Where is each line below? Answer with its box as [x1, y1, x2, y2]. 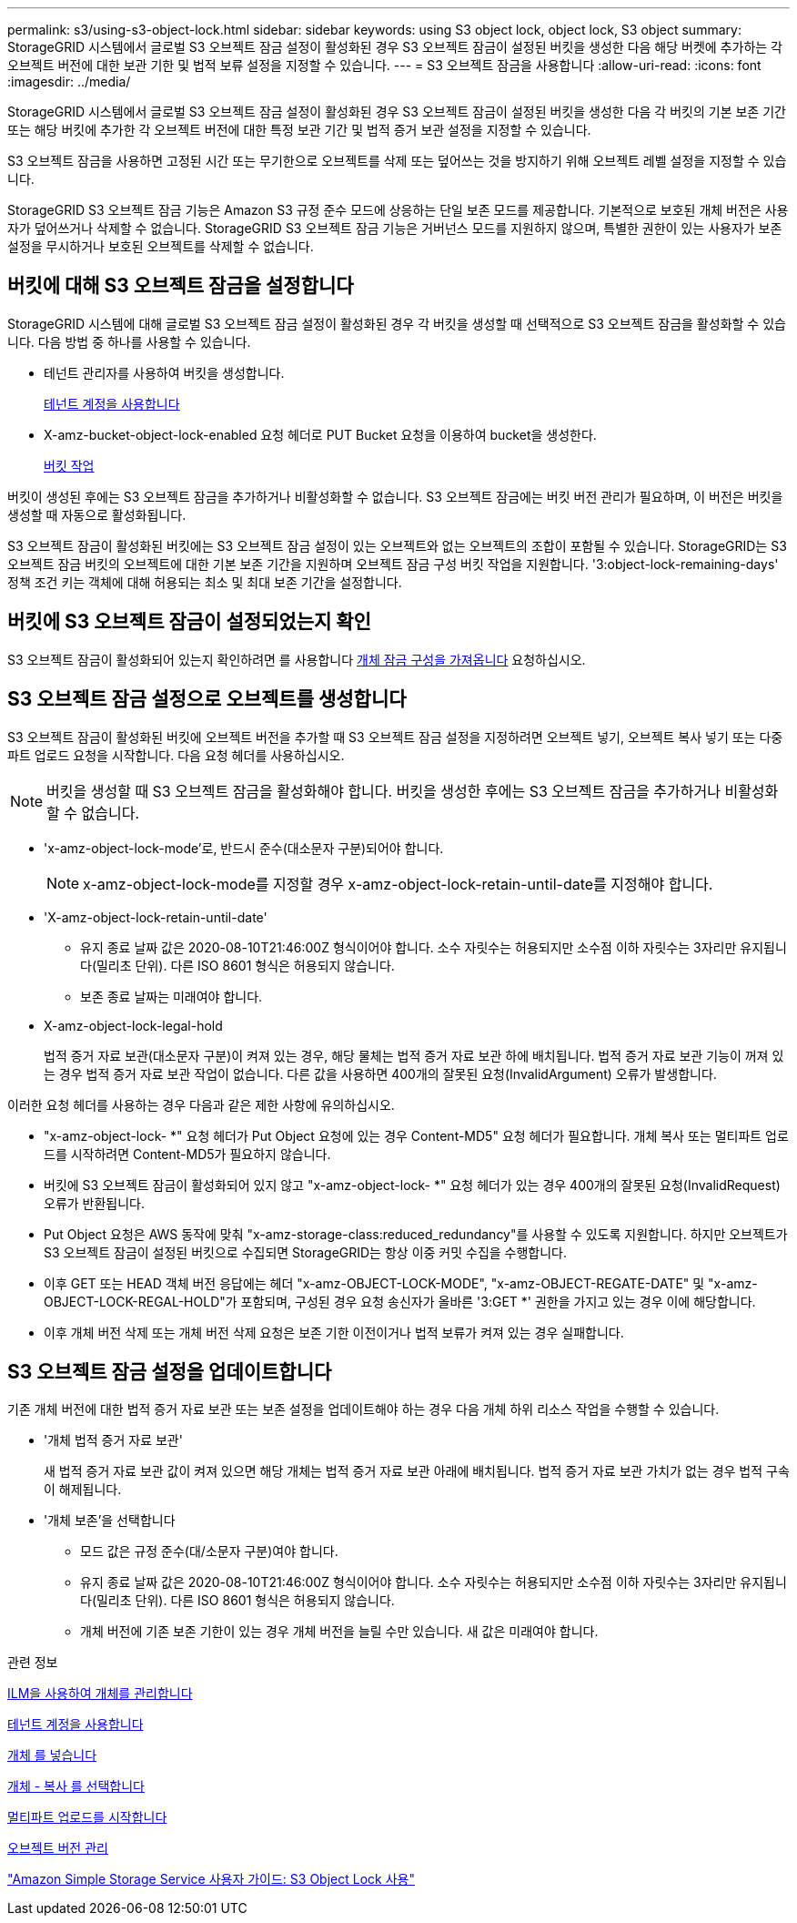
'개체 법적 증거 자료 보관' [44, 1432, 183, 1449]
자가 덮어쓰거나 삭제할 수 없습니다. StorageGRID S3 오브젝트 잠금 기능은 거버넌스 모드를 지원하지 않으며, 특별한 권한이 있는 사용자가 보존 [7, 220, 782, 236]
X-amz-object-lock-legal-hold [44, 1017, 223, 1033]
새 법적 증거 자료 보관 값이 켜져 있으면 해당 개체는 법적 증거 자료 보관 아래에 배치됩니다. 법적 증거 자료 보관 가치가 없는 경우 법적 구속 [44, 1463, 790, 1480]
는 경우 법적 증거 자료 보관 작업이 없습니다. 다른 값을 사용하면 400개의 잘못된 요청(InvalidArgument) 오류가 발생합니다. [44, 1065, 717, 1082]
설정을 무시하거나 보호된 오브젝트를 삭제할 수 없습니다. [7, 239, 314, 254]
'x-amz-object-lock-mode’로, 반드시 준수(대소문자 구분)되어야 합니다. [44, 839, 444, 856]
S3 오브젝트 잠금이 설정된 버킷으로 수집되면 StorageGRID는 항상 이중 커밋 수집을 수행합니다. [44, 1244, 568, 1260]
